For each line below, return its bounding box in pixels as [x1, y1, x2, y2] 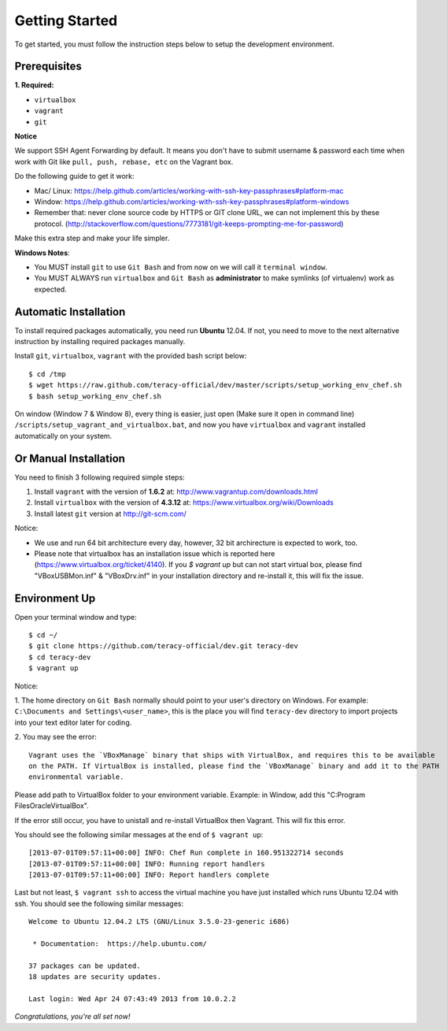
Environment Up [14, 592, 96, 605]
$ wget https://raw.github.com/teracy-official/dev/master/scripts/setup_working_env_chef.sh [28, 380, 402, 390]
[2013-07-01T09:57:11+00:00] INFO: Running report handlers [28, 859, 265, 868]
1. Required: [14, 80, 54, 90]
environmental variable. [28, 773, 124, 781]
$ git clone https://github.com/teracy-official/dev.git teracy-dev [28, 642, 298, 651]
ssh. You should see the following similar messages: [14, 899, 184, 908]
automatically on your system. [14, 431, 113, 440]
